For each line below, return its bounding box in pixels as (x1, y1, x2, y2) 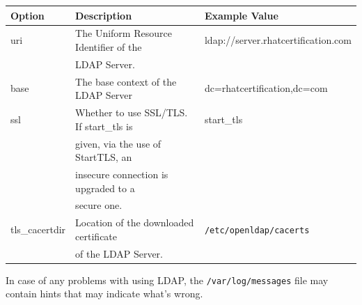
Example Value (204, 8, 278, 22)
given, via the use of (75, 136, 162, 150)
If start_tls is (75, 118, 133, 133)
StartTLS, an (75, 150, 132, 164)
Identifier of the (75, 39, 142, 54)
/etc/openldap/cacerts (204, 225, 310, 235)
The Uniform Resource (75, 26, 172, 40)
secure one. (75, 198, 123, 212)
